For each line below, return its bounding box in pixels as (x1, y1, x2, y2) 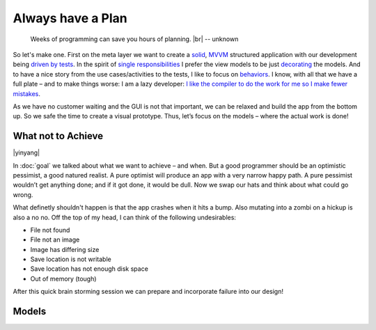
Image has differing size (30, 245, 100, 253)
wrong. (13, 190, 33, 198)
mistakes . (13, 89, 41, 97)
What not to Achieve (13, 130, 104, 142)
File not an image (30, 235, 80, 244)
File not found (30, 226, 70, 234)
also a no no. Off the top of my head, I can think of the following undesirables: (13, 213, 237, 221)
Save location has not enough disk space (30, 265, 149, 273)
